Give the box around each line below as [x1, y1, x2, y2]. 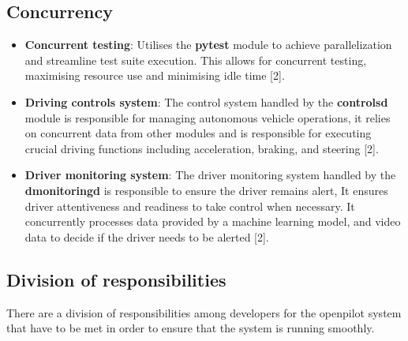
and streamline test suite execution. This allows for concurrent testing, [24, 51, 367, 68]
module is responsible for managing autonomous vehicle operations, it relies [24, 109, 391, 126]
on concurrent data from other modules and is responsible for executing [24, 125, 372, 141]
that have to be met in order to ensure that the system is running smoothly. [6, 320, 375, 336]
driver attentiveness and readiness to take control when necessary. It [24, 197, 355, 214]
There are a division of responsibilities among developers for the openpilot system [6, 304, 402, 320]
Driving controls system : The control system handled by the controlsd [24, 93, 388, 110]
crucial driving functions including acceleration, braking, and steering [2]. [24, 140, 379, 156]
